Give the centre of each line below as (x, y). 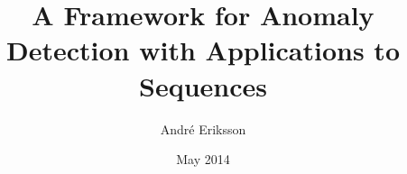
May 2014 (203, 159)
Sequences (203, 85)
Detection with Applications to (203, 50)
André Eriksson (203, 128)
